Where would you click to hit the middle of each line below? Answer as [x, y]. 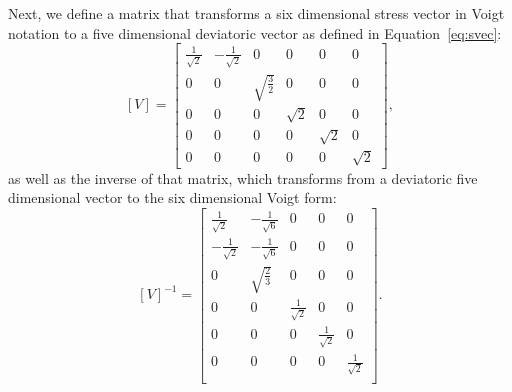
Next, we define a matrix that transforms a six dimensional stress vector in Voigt [256, 13]
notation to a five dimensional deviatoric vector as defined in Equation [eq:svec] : [255, 32]
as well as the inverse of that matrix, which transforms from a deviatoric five [243, 177]
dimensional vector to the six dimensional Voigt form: [172, 197]
